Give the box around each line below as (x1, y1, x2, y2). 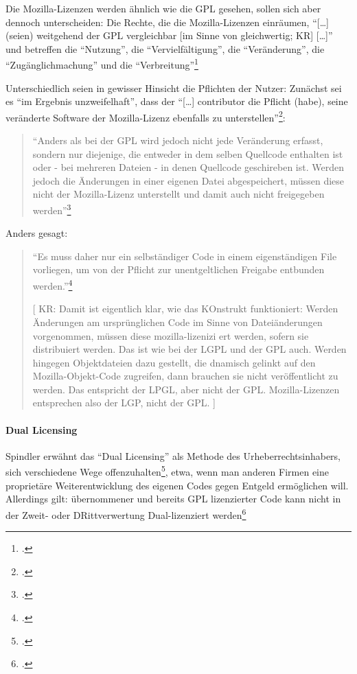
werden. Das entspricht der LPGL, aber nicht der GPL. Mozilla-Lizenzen (32, 382, 340, 396)
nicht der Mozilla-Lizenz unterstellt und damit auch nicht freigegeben (32, 187, 325, 201)
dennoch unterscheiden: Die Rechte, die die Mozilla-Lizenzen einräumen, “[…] (5, 14, 329, 29)
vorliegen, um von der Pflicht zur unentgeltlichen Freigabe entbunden (32, 262, 325, 277)
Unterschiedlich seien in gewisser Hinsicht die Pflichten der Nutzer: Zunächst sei (5, 80, 342, 95)
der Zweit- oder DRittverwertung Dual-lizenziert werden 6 (5, 505, 246, 522)
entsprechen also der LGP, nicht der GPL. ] (32, 395, 216, 410)
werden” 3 (32, 201, 71, 217)
